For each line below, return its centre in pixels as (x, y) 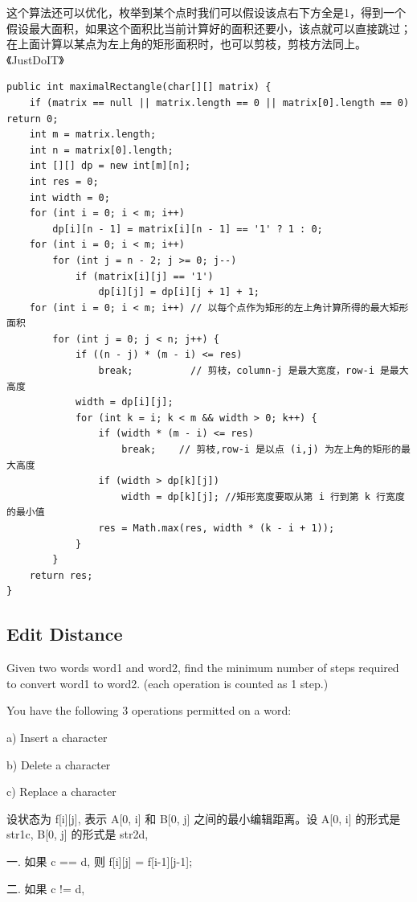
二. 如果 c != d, (46, 888)
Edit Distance (65, 634)
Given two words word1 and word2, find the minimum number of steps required (203, 668)
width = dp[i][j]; (124, 402)
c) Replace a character (61, 791)
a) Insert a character (57, 737)
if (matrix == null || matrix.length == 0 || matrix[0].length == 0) (219, 102)
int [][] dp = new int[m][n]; (110, 166)
